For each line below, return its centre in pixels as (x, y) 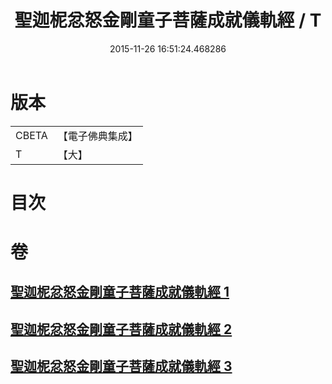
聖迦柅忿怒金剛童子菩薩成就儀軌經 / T (168, 20)
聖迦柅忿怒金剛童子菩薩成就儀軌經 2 (121, 329)
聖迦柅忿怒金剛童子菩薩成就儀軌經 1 (120, 292)
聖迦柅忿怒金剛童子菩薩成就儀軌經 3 (121, 366)
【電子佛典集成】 (97, 136)
